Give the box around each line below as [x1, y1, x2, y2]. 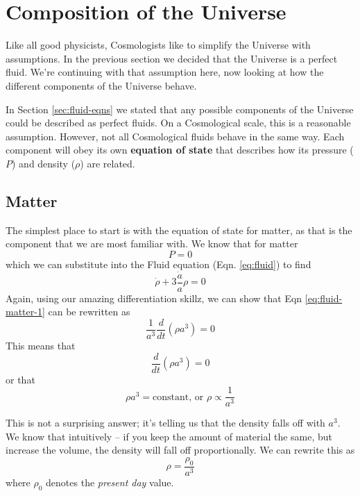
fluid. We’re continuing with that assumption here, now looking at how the [6, 65, 324, 79]
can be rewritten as [48, 304, 130, 319]
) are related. [80, 156, 135, 170]
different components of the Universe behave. [6, 78, 197, 92]
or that [6, 372, 35, 386]
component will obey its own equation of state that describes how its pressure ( [6, 142, 354, 157]
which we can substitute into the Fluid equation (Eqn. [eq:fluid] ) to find [6, 256, 311, 271]
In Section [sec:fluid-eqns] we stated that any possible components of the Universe [6, 101, 354, 116]
